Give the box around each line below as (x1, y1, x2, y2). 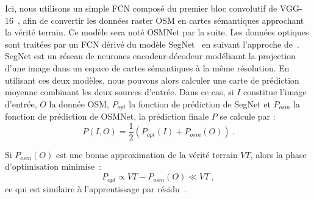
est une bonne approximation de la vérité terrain (55, 148, 238, 161)
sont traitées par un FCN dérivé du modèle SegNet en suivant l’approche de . (5, 37, 299, 50)
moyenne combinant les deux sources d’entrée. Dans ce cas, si (5, 85, 234, 98)
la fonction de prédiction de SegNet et (129, 97, 271, 110)
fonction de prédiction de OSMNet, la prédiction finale (5, 110, 209, 123)
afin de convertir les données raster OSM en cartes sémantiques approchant (23, 13, 304, 26)
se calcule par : (219, 110, 276, 123)
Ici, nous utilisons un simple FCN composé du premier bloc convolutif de (5, 2, 277, 14)
